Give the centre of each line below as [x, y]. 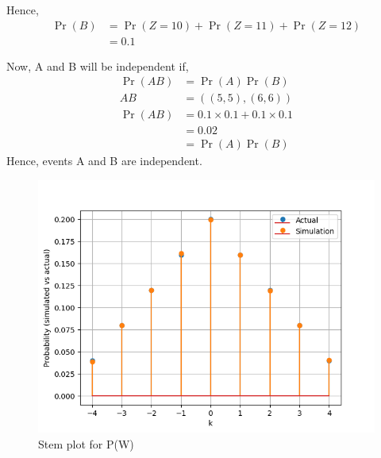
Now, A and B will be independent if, [98, 65]
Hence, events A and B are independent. [104, 161]
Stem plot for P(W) [86, 443]
